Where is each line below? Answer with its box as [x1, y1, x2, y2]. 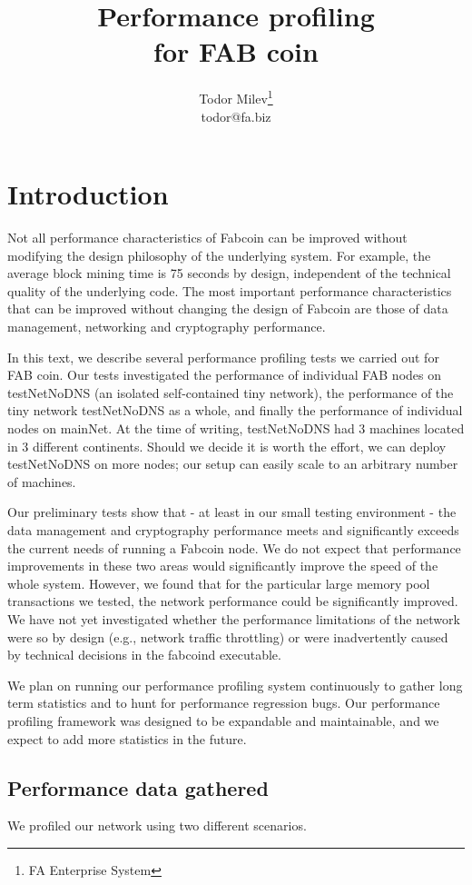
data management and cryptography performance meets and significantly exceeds [7, 521, 459, 539]
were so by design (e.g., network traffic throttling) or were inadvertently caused [7, 627, 448, 646]
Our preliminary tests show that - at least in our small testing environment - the [7, 502, 457, 522]
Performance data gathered [7, 773, 269, 801]
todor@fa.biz [201, 106, 271, 125]
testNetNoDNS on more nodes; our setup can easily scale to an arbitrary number [7, 454, 458, 473]
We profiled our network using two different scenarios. [7, 816, 307, 835]
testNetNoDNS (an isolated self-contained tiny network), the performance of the [7, 383, 454, 402]
